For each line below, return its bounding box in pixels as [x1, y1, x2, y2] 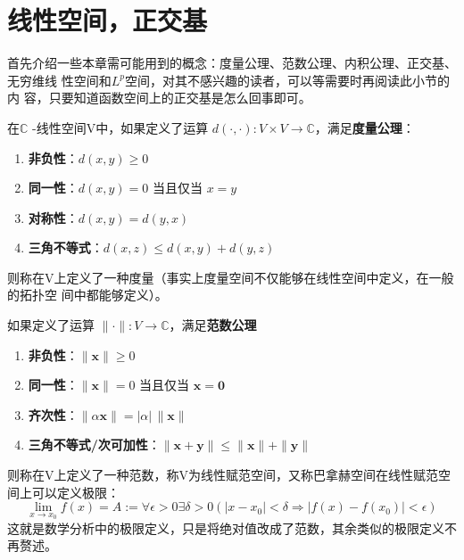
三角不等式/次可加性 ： [28, 435, 161, 454]
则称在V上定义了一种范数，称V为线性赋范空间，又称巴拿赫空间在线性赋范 [7, 465, 438, 484]
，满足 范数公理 [169, 316, 257, 334]
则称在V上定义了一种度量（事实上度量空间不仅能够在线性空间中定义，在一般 [7, 268, 454, 286]
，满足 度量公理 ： [314, 118, 415, 136]
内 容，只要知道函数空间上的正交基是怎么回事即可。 [7, 88, 311, 107]
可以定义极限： [31, 482, 120, 501]
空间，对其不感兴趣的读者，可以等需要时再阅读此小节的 [124, 70, 450, 89]
